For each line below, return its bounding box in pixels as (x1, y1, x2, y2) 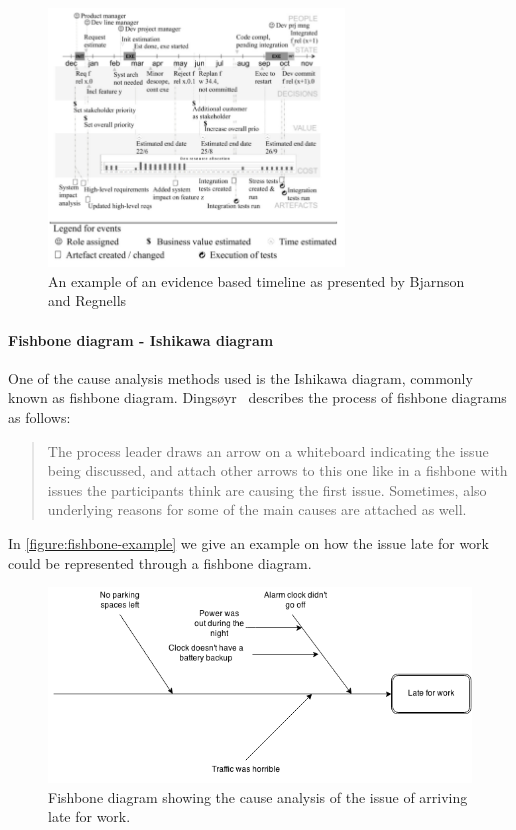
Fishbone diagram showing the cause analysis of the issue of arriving (48, 786, 468, 807)
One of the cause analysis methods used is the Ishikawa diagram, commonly (8, 367, 473, 388)
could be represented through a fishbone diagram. (8, 552, 312, 573)
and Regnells (48, 290, 127, 311)
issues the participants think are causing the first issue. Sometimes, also (47, 479, 487, 500)
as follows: (8, 407, 71, 428)
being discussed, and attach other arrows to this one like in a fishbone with (47, 460, 508, 481)
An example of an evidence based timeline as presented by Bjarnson (48, 270, 465, 291)
